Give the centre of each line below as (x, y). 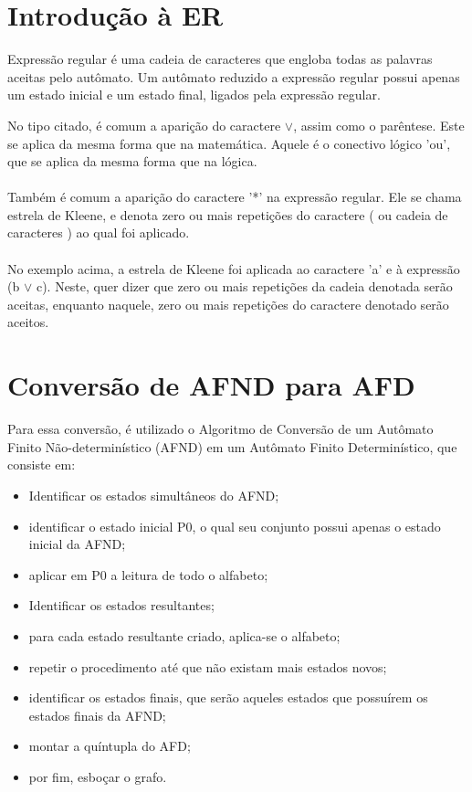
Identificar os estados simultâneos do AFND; (154, 495)
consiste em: (42, 465)
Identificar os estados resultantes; (121, 605)
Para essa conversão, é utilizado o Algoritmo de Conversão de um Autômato (220, 429)
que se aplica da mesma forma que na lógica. (132, 161)
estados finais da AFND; (97, 715)
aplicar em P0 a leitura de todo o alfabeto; (148, 574)
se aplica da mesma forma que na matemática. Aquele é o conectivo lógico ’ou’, (229, 143)
